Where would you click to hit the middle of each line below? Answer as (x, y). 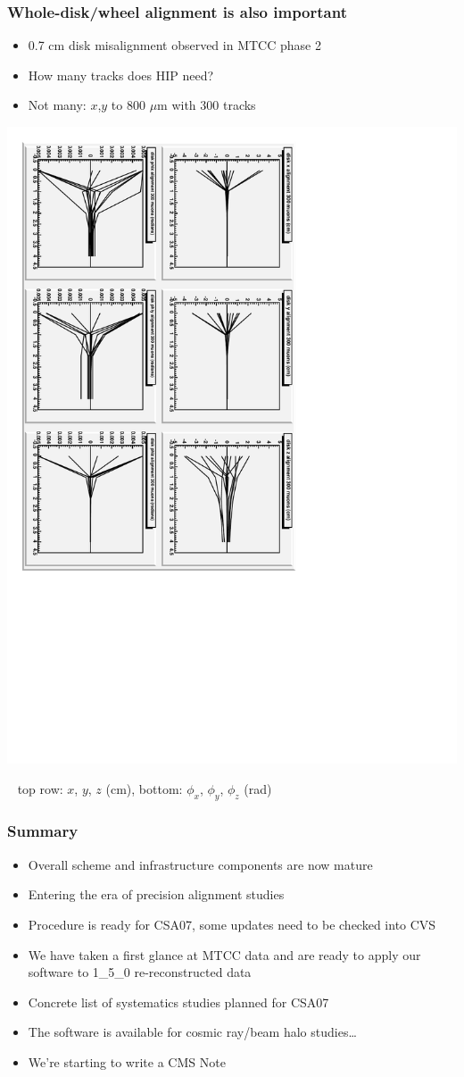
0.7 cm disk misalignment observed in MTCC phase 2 (174, 45)
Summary (43, 831)
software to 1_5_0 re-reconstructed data (140, 972)
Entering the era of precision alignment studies (156, 894)
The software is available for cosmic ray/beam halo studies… (192, 1032)
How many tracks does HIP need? (121, 75)
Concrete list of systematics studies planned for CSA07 (178, 1002)
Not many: (57, 105)
